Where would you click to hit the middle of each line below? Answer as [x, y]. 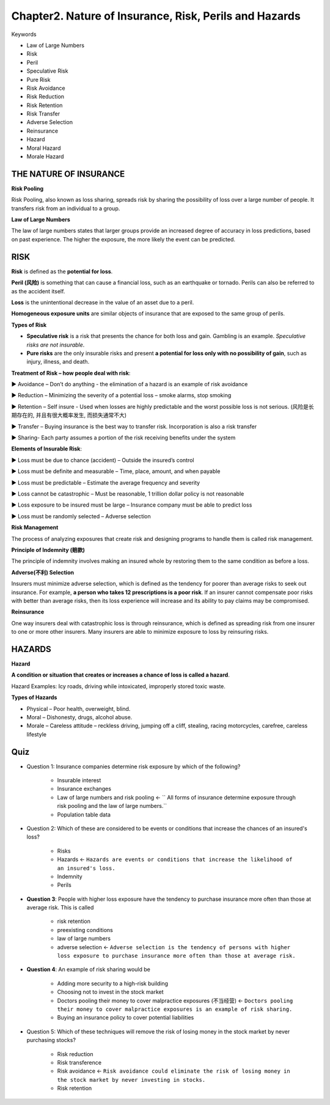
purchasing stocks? [51, 1040]
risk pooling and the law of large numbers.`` [112, 806]
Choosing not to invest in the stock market [111, 992]
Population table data [84, 814]
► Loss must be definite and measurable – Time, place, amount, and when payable [116, 471]
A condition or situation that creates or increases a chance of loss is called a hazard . [121, 675]
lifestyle [37, 734]
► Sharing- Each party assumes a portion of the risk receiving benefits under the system [123, 438]
